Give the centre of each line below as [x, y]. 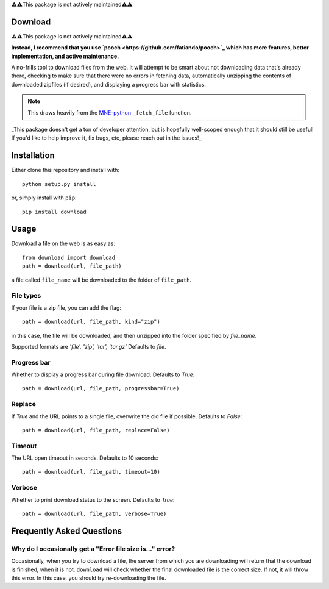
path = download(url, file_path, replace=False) [96, 430]
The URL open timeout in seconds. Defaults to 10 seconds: [85, 458]
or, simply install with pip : [44, 198]
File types [26, 296]
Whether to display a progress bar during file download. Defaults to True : [103, 374]
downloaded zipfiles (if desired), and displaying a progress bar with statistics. [109, 84]
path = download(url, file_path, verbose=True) [94, 514]
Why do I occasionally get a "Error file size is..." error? [93, 549]
